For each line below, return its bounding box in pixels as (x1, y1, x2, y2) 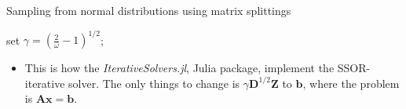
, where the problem (302, 74, 400, 91)
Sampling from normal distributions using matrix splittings (6, 2, 291, 18)
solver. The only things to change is (68, 74, 240, 91)
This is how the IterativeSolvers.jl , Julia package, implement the (24, 60, 335, 76)
